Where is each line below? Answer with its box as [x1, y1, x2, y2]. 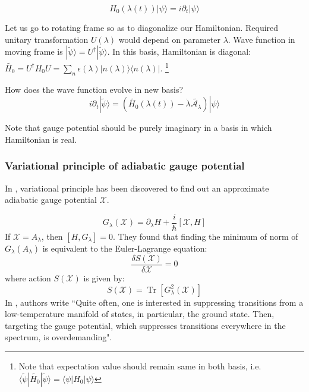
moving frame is [5, 45, 63, 58]
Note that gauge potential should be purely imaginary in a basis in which [5, 121, 272, 134]
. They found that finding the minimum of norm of [113, 230, 298, 242]
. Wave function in [228, 33, 295, 45]
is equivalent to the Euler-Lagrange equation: [42, 242, 207, 254]
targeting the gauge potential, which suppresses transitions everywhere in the [5, 319, 286, 331]
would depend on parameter [118, 33, 220, 45]
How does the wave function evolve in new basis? [5, 83, 184, 95]
